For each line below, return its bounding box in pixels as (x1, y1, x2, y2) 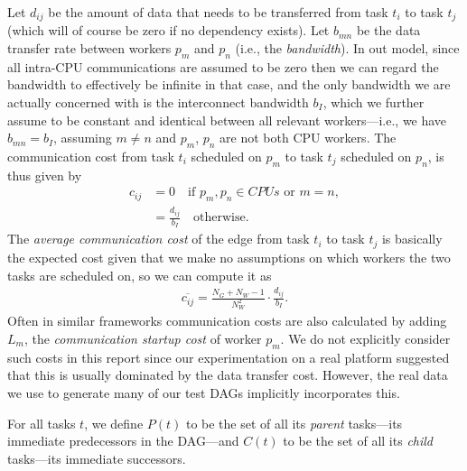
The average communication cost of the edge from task (7, 229, 310, 248)
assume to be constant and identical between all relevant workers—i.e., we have (7, 110, 447, 129)
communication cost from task (7, 147, 174, 166)
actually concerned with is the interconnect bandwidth (7, 93, 309, 112)
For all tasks (7, 413, 76, 432)
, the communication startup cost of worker (23, 328, 262, 347)
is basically (381, 229, 443, 248)
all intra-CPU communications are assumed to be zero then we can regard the (7, 57, 439, 76)
